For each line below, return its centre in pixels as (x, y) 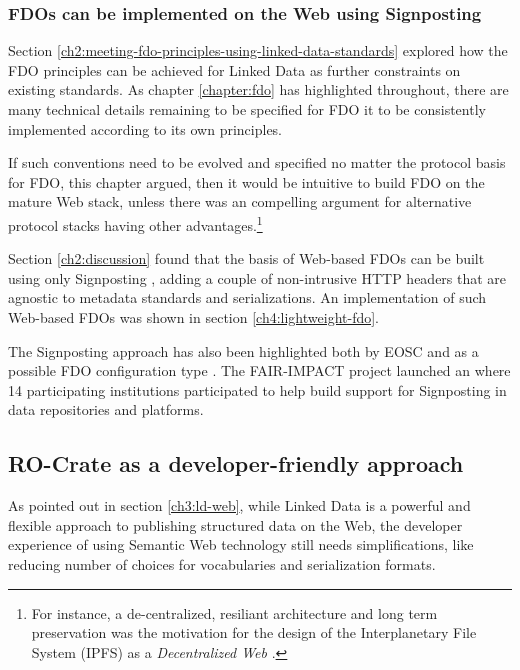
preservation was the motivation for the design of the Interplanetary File (254, 632)
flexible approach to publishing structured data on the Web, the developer (235, 524)
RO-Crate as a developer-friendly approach (236, 463)
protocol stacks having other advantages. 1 (135, 223)
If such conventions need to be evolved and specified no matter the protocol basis (257, 162)
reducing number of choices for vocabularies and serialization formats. (222, 563)
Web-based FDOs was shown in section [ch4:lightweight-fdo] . (193, 317)
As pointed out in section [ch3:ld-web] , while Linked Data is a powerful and (239, 505)
